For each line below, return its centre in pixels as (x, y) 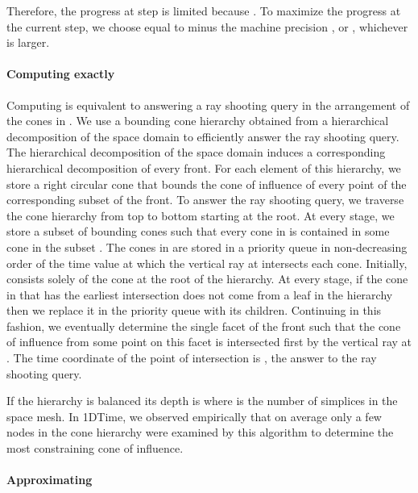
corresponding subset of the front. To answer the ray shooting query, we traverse (205, 200)
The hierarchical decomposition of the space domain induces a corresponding (196, 152)
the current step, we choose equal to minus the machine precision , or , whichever (207, 26)
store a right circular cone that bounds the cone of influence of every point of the (207, 184)
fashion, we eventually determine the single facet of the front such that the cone (204, 326)
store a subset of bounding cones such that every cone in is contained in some (198, 231)
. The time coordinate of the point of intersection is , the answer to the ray (192, 358)
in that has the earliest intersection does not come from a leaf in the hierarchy (200, 294)
